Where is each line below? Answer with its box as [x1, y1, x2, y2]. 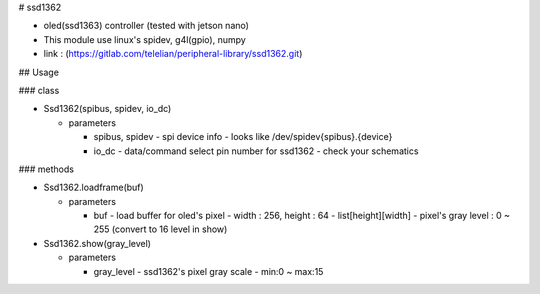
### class [18, 84, 60, 96]
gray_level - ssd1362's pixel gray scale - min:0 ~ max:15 [93, 265, 324, 277]
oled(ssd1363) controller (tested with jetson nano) [43, 20, 250, 32]
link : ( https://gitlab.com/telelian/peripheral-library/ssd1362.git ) [43, 48, 303, 60]
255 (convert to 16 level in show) [93, 223, 228, 235]
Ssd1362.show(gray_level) [43, 237, 152, 249]
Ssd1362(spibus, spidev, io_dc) [43, 103, 172, 115]
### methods [18, 163, 75, 175]
